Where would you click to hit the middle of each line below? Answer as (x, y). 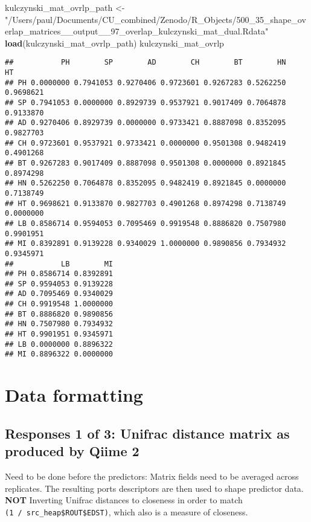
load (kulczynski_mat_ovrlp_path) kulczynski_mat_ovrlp (114, 43)
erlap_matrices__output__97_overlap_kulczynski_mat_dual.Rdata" (137, 31)
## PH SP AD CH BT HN (146, 63)
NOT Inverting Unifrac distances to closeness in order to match (124, 500)
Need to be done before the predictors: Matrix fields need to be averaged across (152, 476)
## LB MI (59, 264)
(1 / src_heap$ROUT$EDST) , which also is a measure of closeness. (127, 511)
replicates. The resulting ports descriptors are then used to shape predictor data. (154, 488)
